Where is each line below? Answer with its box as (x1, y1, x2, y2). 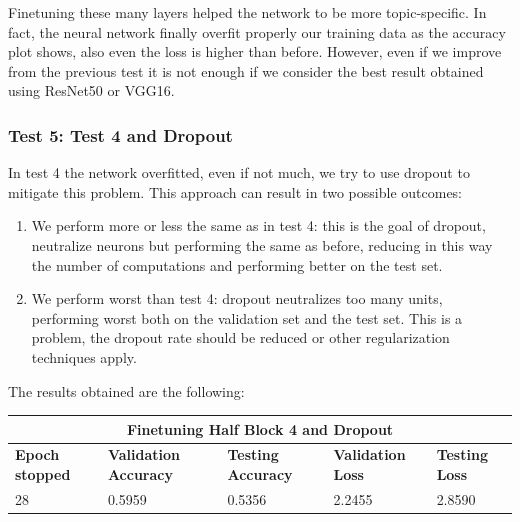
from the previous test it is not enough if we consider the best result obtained (8, 60, 484, 81)
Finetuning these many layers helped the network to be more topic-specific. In (8, 2, 487, 22)
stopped (15, 464, 71, 485)
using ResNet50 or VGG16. (8, 80, 175, 101)
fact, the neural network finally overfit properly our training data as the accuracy (8, 21, 506, 42)
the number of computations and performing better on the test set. (31, 254, 443, 275)
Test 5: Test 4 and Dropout (8, 122, 233, 147)
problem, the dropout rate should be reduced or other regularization (31, 327, 450, 348)
